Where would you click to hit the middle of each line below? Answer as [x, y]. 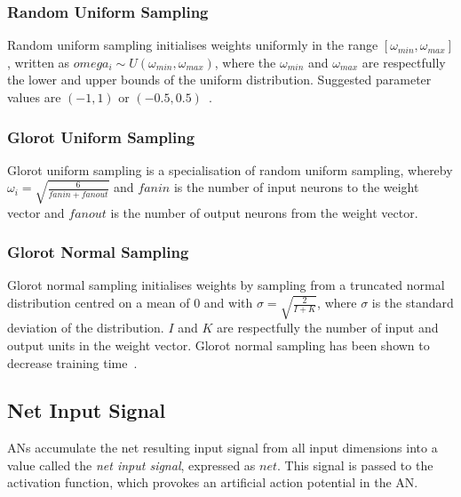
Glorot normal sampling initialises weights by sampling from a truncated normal [226, 285]
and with [228, 303]
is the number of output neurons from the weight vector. [264, 212]
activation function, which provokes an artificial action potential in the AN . [213, 482]
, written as [39, 62]
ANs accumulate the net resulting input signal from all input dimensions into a [223, 448]
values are [34, 97]
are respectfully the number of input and [328, 328]
